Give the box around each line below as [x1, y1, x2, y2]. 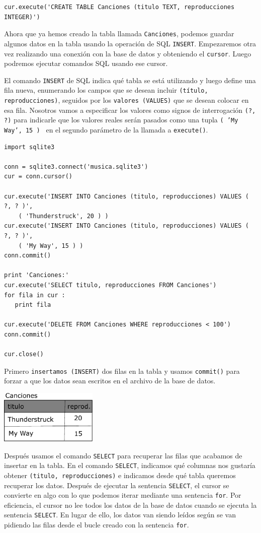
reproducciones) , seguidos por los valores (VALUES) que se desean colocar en [4, 95, 249, 105]
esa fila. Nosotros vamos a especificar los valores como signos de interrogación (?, [4, 104, 256, 115]
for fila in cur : [4, 291, 65, 299]
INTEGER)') [4, 13, 40, 21]
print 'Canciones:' [4, 272, 69, 279]
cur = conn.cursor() [4, 173, 73, 180]
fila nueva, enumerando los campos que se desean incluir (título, [4, 85, 208, 95]
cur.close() [4, 351, 44, 358]
